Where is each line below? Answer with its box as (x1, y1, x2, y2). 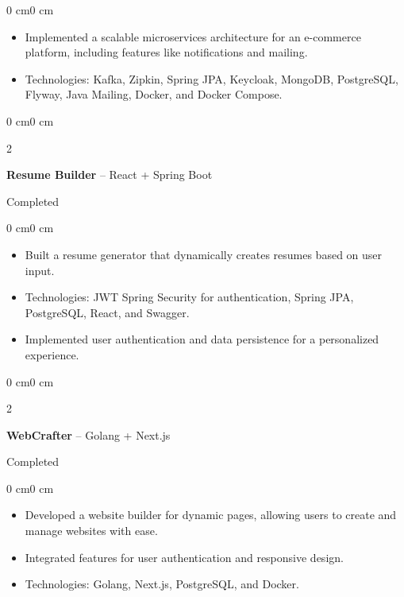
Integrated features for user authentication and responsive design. (25, 549, 344, 565)
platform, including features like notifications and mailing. (25, 44, 308, 60)
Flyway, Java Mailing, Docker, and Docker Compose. (25, 86, 283, 103)
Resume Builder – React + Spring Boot (6, 166, 213, 183)
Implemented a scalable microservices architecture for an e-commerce (25, 28, 361, 45)
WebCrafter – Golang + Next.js (6, 426, 171, 443)
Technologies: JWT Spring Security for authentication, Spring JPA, (25, 289, 354, 305)
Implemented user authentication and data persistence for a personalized (25, 331, 379, 347)
